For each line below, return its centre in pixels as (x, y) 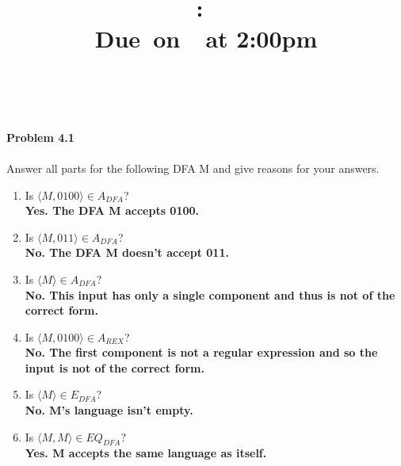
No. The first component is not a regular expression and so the (201, 352)
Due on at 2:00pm (206, 38)
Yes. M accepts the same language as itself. (146, 453)
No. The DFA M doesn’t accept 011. (127, 252)
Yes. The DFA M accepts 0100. (112, 210)
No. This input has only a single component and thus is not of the (210, 294)
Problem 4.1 (40, 137)
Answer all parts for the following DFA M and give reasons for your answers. (193, 168)
